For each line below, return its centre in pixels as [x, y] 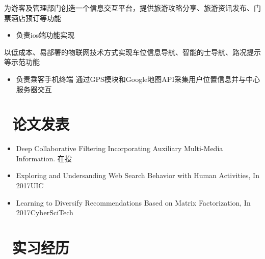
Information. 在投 [44, 158]
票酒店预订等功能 [33, 18]
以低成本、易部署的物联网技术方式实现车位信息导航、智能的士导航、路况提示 [132, 52]
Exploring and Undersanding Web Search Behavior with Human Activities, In [138, 175]
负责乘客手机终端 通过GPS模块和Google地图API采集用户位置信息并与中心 [138, 79]
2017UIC [30, 185]
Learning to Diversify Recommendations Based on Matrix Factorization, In [133, 202]
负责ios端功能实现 [45, 35]
